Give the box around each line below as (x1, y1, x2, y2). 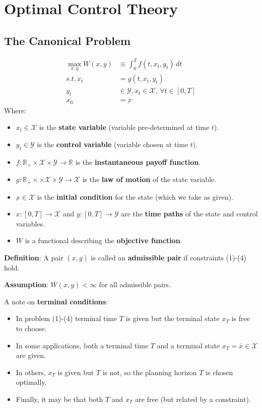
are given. (16, 350, 46, 360)
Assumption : (4, 279, 48, 290)
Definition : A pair (4, 252, 63, 262)
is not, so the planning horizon (102, 367, 197, 377)
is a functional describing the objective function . (25, 235, 182, 246)
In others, (16, 367, 46, 377)
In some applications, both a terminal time (16, 340, 149, 350)
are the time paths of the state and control (121, 208, 258, 219)
